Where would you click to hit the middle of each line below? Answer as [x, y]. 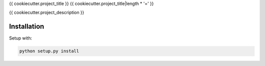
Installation [26, 27]
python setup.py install [49, 51]
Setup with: [21, 38]
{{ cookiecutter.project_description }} [47, 13]
